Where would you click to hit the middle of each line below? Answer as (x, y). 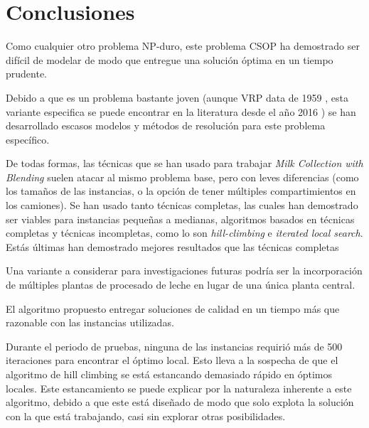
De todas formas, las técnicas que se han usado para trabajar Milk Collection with (184, 163)
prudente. (27, 74)
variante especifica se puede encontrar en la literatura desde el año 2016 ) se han (181, 111)
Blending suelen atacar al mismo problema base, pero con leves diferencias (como (182, 177)
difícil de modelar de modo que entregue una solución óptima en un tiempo (170, 59)
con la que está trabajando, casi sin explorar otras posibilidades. (146, 416)
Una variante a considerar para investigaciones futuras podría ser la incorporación (184, 271)
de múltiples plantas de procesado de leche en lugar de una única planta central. (181, 285)
